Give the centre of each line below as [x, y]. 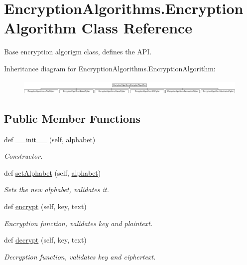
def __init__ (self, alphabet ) [50, 139]
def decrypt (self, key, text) [45, 240]
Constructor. [23, 156]
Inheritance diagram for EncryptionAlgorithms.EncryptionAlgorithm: [110, 68]
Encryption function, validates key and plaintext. [78, 223]
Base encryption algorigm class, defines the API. [78, 52]
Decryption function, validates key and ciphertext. [80, 256]
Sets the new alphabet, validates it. [57, 189]
